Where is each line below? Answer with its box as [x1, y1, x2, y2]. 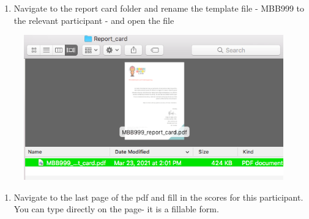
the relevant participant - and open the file [13, 13, 174, 26]
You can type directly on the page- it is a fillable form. [13, 202, 219, 215]
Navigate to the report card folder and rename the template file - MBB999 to [13, 2, 305, 14]
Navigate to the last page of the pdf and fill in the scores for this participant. [13, 190, 303, 203]
